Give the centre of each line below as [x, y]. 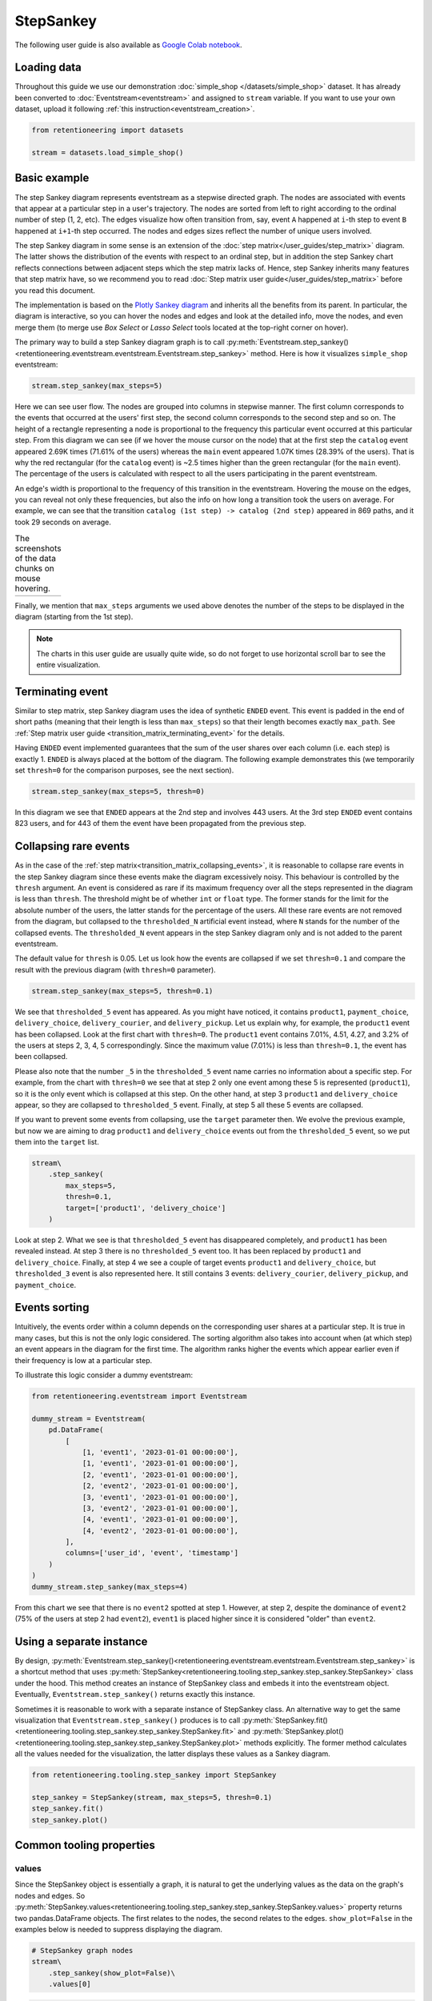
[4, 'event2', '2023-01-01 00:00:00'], [160, 1530]
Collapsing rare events [72, 846]
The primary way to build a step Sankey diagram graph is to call [120, 342]
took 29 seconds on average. [63, 522]
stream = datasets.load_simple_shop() [108, 152]
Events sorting [52, 1307]
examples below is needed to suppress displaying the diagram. [119, 1929]
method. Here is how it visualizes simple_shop [329, 353]
